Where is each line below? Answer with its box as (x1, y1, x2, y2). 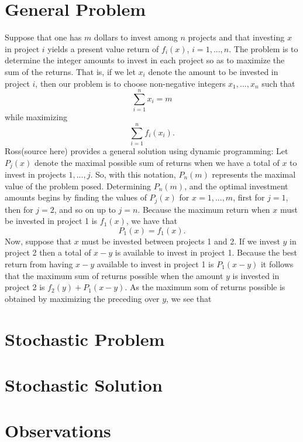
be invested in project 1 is (5, 215, 98, 227)
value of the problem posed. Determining (5, 179, 151, 192)
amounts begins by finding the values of (5, 191, 147, 203)
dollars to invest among (94, 31, 178, 43)
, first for (233, 191, 265, 203)
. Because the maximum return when (137, 203, 270, 215)
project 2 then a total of (5, 246, 91, 259)
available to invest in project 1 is (97, 258, 214, 270)
